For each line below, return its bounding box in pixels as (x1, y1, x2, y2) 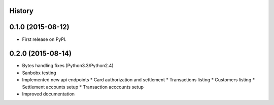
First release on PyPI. (22, 36, 67, 42)
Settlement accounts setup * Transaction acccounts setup (22, 84, 144, 90)
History (9, 7, 34, 15)
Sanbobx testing (22, 70, 56, 76)
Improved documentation (22, 91, 75, 97)
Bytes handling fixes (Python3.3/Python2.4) (22, 63, 114, 69)
